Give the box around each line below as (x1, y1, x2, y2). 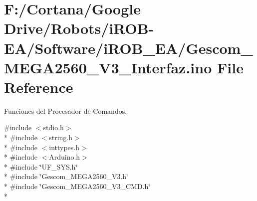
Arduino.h (49, 152, 80, 162)
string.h (49, 132, 73, 143)
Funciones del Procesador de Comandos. (4, 105, 127, 116)
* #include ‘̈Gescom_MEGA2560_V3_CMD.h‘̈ (4, 181, 151, 192)
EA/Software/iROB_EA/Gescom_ (4, 37, 253, 58)
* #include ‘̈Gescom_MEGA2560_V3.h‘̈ (4, 171, 128, 182)
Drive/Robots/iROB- (4, 18, 154, 38)
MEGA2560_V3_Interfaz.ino (4, 57, 212, 77)
